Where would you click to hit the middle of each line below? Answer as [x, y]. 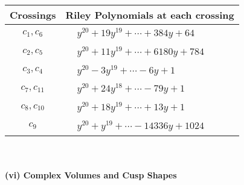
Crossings [33, 15]
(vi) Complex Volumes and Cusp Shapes [91, 175]
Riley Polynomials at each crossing [150, 15]
